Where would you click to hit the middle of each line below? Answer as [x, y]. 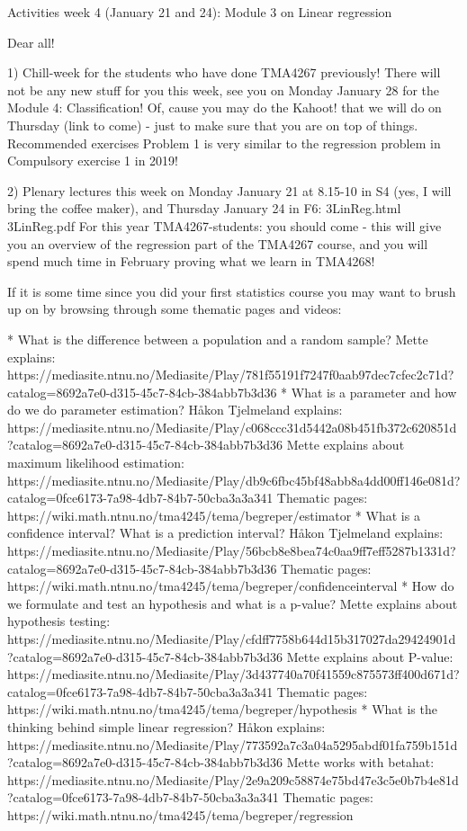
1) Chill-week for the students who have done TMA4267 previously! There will [224, 72]
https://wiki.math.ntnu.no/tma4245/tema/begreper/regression [180, 814]
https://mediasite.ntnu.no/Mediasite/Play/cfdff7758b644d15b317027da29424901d [232, 639]
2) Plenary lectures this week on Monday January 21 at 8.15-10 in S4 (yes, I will [229, 190]
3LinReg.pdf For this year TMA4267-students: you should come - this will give [225, 225]
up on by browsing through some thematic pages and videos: [175, 309]
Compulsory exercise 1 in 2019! [93, 161]
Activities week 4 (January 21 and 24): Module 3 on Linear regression [200, 12]
